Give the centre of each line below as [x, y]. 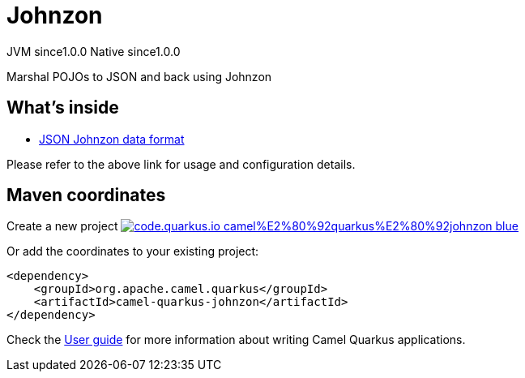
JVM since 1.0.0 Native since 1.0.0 [94, 51]
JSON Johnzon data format [112, 139]
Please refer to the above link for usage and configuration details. [181, 164]
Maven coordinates [86, 195]
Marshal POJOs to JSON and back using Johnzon [139, 76]
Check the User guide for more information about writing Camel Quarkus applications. [236, 340]
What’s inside [63, 108]
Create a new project [62, 226]
